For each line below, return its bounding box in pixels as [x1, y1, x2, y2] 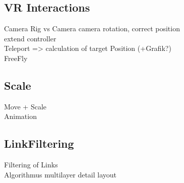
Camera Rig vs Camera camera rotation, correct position [4, 23, 180, 34]
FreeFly [4, 52, 28, 63]
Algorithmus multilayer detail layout [4, 169, 117, 179]
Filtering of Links [4, 159, 58, 170]
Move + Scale [4, 101, 46, 111]
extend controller [4, 33, 56, 43]
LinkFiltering [4, 136, 74, 151]
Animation [4, 111, 37, 121]
